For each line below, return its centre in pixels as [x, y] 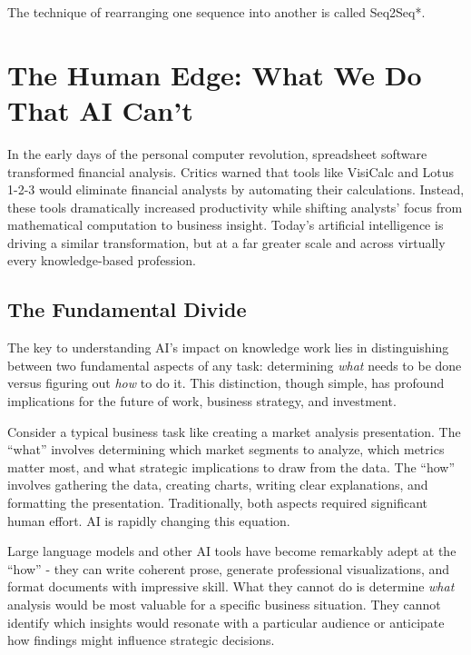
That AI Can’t [100, 109]
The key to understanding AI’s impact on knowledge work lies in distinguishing [228, 347]
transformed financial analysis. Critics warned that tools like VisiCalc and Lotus [231, 171]
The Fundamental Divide [127, 309]
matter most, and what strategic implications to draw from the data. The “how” [231, 466]
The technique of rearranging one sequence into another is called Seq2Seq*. [216, 12]
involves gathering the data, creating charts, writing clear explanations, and [218, 485]
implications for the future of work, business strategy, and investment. [202, 401]
